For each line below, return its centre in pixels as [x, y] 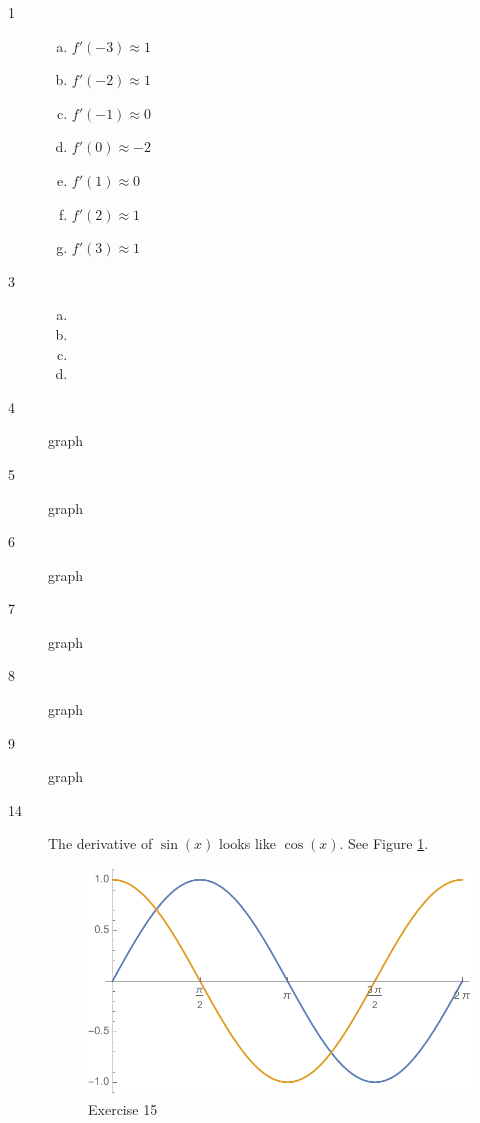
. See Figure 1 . [384, 843]
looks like [247, 843]
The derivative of [100, 843]
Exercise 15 [123, 1108]
